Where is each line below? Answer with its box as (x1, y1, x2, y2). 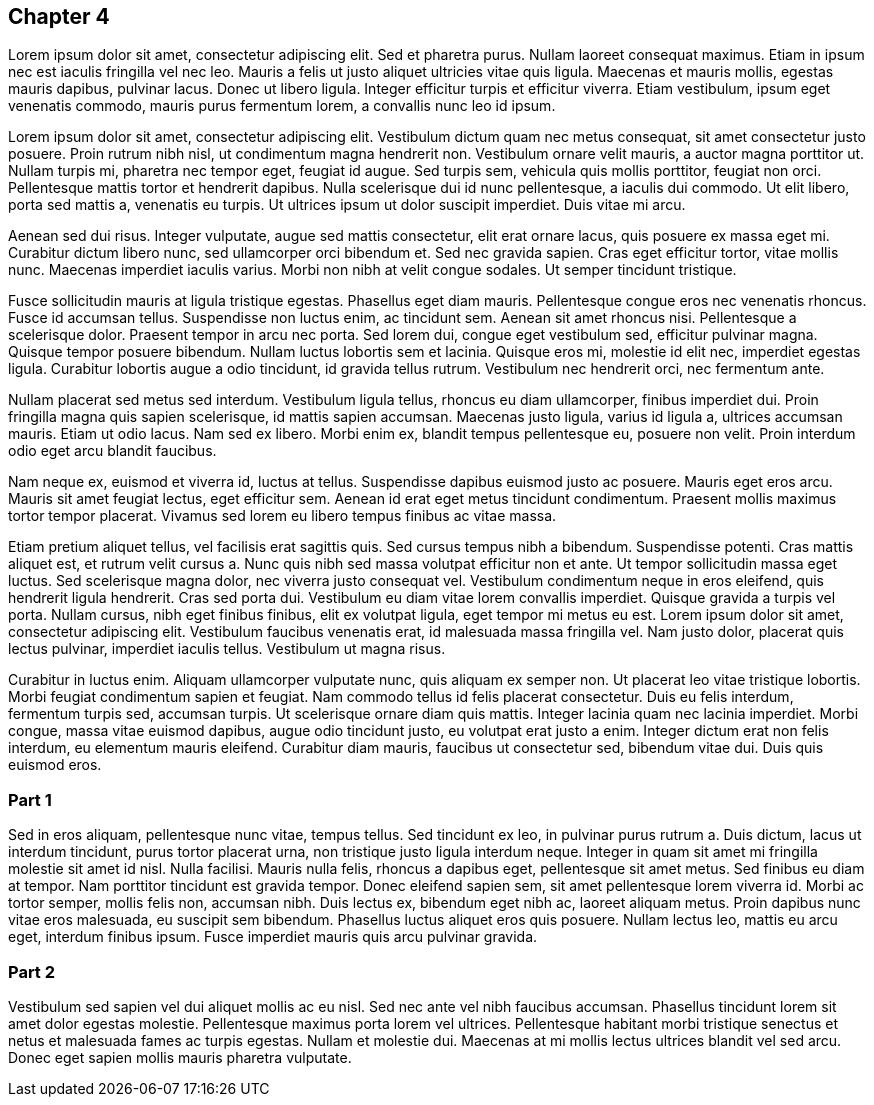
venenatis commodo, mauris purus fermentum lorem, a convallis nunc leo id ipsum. (8, 97, 556, 115)
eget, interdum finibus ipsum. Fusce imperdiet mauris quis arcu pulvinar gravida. (8, 928, 538, 946)
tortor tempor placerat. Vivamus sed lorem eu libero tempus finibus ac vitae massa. (8, 507, 557, 525)
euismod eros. (8, 756, 102, 774)
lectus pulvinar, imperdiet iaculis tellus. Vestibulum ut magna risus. (8, 640, 446, 658)
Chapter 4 (8, 4, 110, 29)
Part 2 (8, 961, 56, 982)
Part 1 (8, 789, 52, 810)
